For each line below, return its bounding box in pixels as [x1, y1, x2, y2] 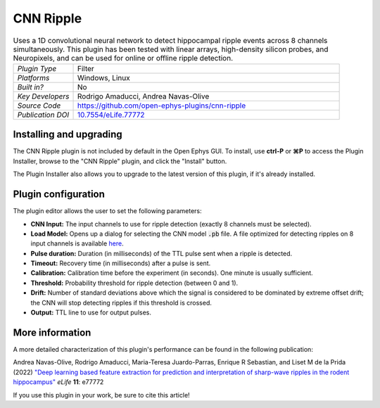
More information [13, 326, 91, 338]
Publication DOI [17, 110, 70, 120]
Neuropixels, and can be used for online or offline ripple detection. [13, 53, 234, 63]
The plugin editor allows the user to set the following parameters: [13, 207, 202, 215]
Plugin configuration [13, 189, 106, 200]
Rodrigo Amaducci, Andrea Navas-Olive [77, 91, 210, 101]
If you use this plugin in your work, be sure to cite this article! [13, 390, 190, 399]
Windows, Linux [77, 72, 130, 82]
